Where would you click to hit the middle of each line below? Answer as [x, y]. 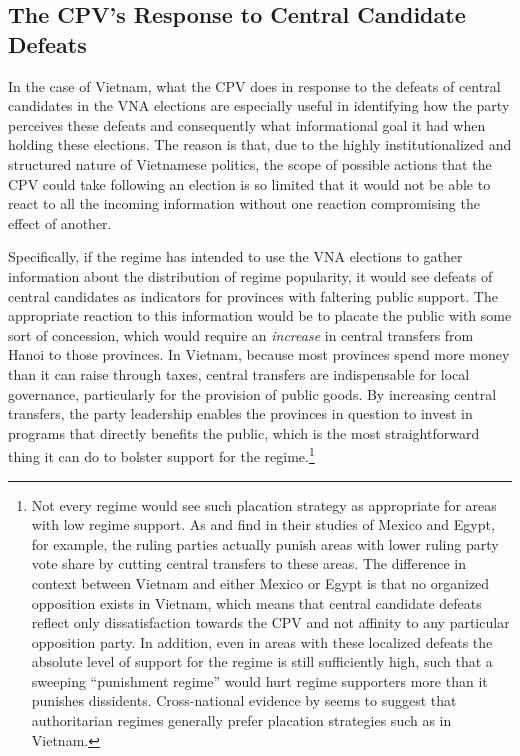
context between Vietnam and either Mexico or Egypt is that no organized [260, 582]
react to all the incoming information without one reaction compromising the [244, 203]
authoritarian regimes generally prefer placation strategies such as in [241, 720]
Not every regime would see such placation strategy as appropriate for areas [264, 504]
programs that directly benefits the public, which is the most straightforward [244, 432]
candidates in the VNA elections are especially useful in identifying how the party [259, 105]
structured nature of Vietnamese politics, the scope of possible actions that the [250, 163]
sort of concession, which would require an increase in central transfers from [241, 334]
